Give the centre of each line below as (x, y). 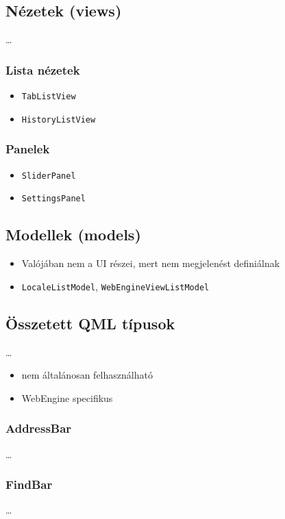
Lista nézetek (43, 69)
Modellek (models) (73, 235)
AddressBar (39, 428)
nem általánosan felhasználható (87, 375)
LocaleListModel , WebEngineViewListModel (115, 286)
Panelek (28, 149)
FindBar (29, 484)
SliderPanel (49, 176)
